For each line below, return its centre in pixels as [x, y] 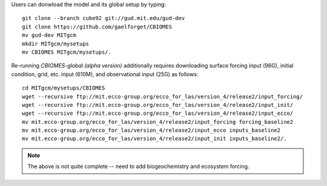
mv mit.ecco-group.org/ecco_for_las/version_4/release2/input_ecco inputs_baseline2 [151, 130]
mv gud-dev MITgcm [49, 35]
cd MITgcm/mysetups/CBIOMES [64, 88]
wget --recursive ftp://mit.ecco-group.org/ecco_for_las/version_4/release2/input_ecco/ [158, 114]
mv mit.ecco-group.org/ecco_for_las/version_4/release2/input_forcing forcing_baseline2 [158, 122]
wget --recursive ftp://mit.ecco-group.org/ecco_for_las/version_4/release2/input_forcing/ [162, 96]
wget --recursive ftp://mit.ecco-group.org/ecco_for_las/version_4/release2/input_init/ [158, 105]
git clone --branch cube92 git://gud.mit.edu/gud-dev [103, 18]
